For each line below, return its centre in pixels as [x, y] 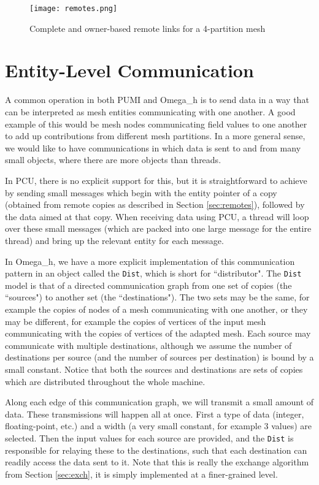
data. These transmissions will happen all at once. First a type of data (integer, [155, 414]
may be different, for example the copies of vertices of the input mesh [136, 321]
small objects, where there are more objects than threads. [113, 160]
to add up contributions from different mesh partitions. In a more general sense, [155, 136]
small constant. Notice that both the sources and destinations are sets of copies [154, 369]
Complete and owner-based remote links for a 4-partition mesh [148, 28]
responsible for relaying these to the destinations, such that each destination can [156, 450]
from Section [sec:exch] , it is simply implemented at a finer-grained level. [141, 474]
